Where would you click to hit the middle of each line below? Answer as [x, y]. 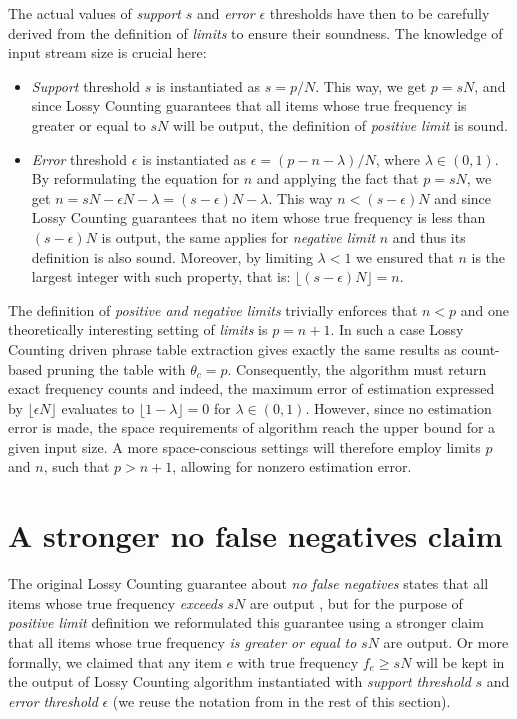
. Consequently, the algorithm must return [357, 368]
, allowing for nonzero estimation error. [292, 466]
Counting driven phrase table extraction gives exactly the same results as [232, 348]
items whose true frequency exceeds [115, 602]
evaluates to [98, 407]
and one [485, 309]
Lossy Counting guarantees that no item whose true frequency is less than [258, 217]
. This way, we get [371, 85]
